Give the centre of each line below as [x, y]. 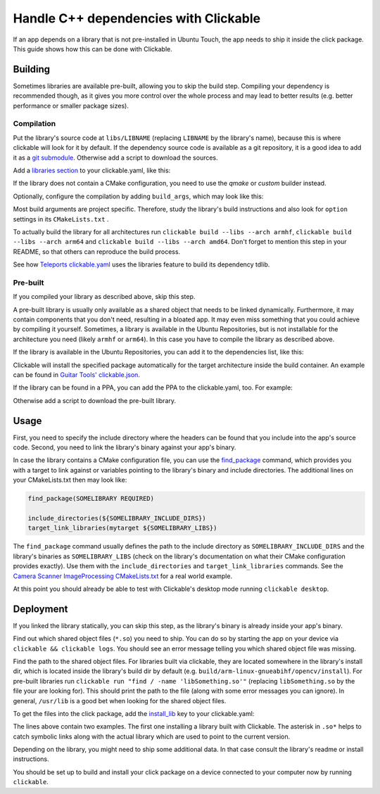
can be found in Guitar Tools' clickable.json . [77, 374]
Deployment [40, 609]
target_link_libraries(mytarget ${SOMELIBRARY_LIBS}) [122, 528]
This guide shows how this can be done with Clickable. [93, 49]
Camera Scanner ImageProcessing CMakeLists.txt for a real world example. [122, 576]
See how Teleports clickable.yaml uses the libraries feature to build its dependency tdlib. [141, 264]
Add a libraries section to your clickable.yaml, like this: [92, 170]
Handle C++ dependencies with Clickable [137, 18]
